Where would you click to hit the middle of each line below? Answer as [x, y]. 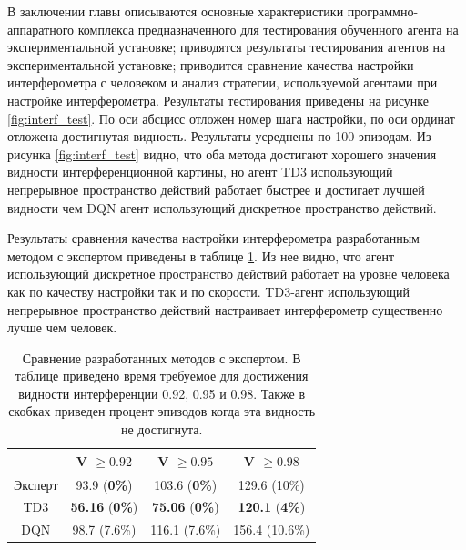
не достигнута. [162, 429]
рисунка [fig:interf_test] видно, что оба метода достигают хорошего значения [222, 153]
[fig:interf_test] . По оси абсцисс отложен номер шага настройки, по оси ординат [231, 118]
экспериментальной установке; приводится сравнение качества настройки [211, 64]
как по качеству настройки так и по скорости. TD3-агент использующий [208, 291]
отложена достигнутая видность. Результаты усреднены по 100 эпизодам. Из [219, 136]
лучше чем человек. [62, 327]
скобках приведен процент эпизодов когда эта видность [162, 411]
